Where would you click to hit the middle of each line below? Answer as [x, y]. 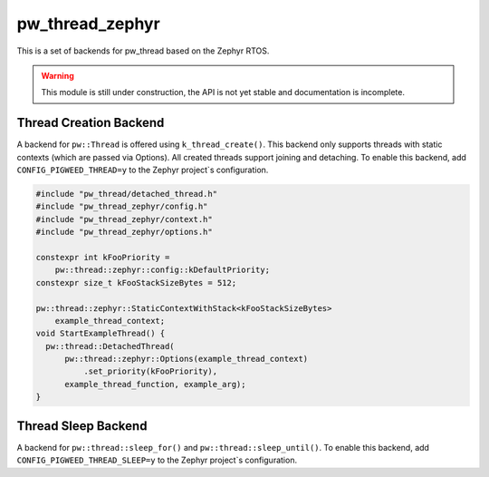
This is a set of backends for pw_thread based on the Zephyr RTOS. [143, 51]
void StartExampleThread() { [101, 334]
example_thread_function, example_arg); [155, 384]
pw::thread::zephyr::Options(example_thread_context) [187, 359]
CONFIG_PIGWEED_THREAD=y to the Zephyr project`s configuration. [143, 170]
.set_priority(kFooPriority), [150, 371]
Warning [58, 75]
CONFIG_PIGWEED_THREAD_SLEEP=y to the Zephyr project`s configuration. [157, 460]
